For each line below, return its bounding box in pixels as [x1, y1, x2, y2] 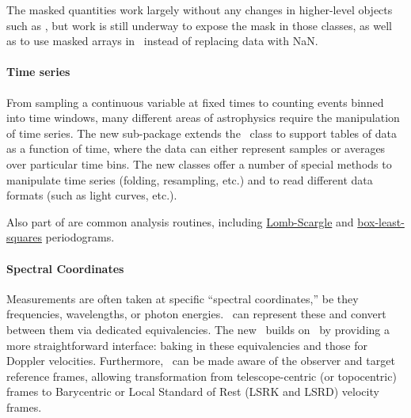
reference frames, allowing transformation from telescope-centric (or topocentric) [6, 367, 397, 384]
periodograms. [45, 229, 115, 245]
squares [6, 229, 42, 245]
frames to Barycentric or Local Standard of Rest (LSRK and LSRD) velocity [6, 383, 379, 400]
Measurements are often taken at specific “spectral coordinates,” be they [6, 290, 359, 306]
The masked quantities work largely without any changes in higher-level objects [6, 2, 393, 17]
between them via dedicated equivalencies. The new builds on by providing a [6, 321, 390, 337]
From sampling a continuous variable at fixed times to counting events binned [6, 93, 384, 110]
